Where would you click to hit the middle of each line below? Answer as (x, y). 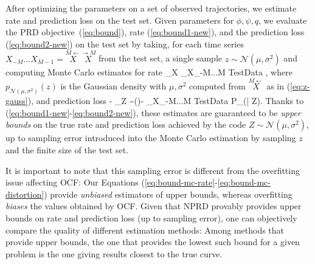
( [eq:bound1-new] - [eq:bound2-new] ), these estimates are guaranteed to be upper (153, 112)
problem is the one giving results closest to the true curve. (114, 253)
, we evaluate (283, 20)
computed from (217, 86)
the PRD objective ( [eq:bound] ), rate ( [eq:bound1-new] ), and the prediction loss (155, 32)
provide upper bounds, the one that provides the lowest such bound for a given (153, 242)
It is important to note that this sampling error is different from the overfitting (153, 170)
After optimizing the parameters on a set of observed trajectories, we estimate (151, 8)
